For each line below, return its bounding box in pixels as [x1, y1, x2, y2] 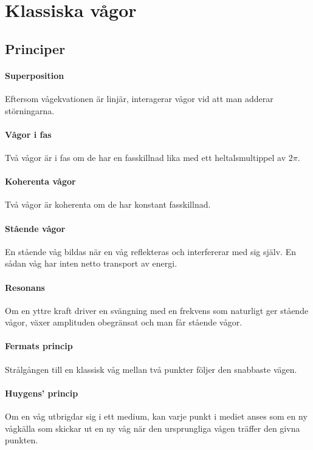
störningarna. [5, 104, 55, 117]
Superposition [5, 69, 64, 81]
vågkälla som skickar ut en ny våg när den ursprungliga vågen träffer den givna [5, 421, 300, 434]
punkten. [5, 434, 38, 446]
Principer [5, 39, 66, 58]
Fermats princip [5, 339, 73, 352]
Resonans [5, 281, 45, 293]
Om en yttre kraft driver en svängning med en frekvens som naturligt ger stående [5, 304, 309, 316]
